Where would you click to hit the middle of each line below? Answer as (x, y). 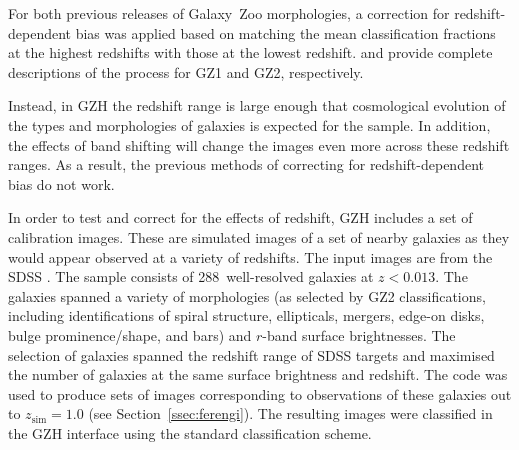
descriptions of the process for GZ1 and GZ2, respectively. (186, 71)
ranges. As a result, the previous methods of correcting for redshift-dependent (246, 164)
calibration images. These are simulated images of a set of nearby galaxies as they (259, 236)
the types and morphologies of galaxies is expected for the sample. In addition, (249, 124)
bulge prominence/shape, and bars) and (130, 334)
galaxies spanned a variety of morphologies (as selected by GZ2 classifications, (247, 295)
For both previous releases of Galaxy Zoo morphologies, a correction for (229, 13)
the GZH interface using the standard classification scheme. (190, 432)
